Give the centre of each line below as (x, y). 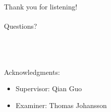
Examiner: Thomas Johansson (61, 105)
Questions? (21, 26)
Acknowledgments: (32, 72)
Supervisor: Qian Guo (49, 88)
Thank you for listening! (41, 6)
